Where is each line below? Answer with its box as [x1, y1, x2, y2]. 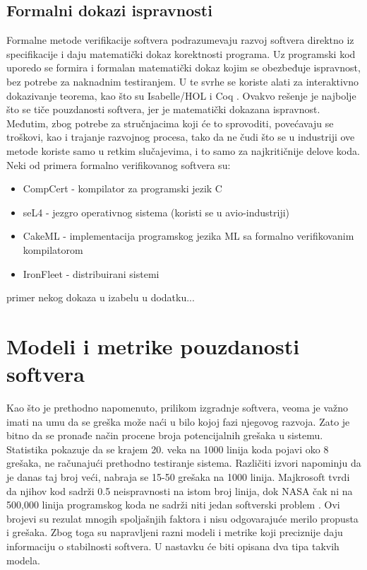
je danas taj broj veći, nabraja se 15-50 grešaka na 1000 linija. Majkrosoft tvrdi [6, 469, 350, 484]
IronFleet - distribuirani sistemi [23, 266, 160, 281]
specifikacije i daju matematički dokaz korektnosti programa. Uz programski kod [6, 46, 356, 61]
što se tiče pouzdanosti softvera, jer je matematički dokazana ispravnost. [6, 102, 320, 117]
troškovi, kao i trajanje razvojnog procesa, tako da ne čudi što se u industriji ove [6, 129, 355, 144]
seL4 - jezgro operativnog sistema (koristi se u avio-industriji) [23, 204, 290, 219]
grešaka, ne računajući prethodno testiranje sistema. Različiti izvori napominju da [6, 455, 361, 470]
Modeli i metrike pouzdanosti [6, 331, 300, 360]
